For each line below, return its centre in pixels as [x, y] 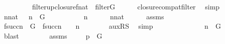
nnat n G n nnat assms [84, 16]
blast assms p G [53, 35]
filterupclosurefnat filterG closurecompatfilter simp [126, 6]
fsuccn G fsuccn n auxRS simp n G [112, 26]
